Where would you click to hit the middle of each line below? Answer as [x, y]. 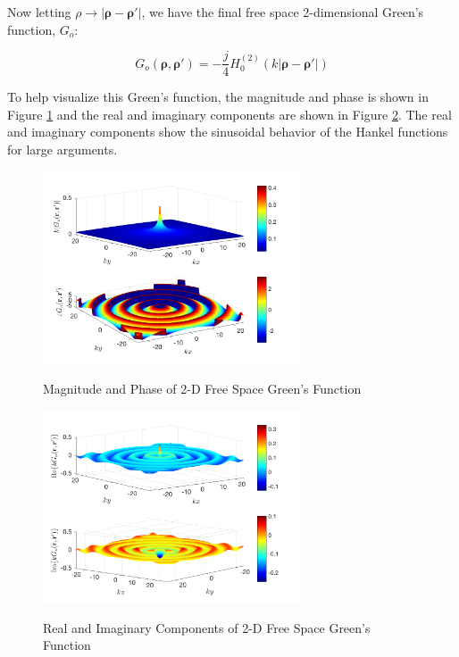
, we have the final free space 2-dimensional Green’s [283, 12]
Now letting [39, 12]
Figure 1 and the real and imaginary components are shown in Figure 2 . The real [229, 114]
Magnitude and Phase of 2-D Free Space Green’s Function [202, 388]
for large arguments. [63, 150]
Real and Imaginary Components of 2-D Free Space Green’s [207, 627]
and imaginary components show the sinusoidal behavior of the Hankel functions [228, 132]
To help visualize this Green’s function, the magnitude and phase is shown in [218, 97]
